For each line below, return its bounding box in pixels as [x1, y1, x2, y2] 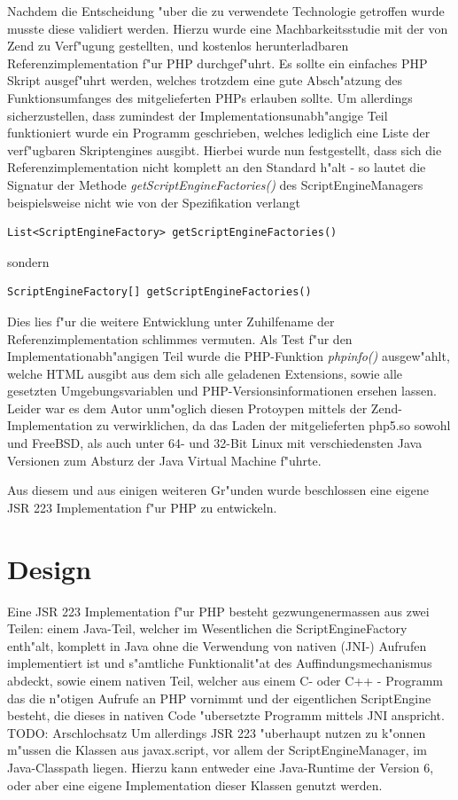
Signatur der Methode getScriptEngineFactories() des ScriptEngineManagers [7, 175, 423, 193]
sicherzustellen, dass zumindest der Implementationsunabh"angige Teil [7, 106, 388, 124]
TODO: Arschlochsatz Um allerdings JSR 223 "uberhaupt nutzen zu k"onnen [7, 723, 426, 741]
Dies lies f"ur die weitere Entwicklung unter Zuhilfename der [7, 311, 335, 330]
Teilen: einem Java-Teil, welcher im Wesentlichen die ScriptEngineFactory [7, 619, 408, 638]
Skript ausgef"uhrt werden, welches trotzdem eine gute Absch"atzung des [7, 71, 403, 90]
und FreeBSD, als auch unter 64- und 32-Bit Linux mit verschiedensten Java [7, 434, 423, 452]
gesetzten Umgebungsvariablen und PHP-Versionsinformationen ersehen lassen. [7, 381, 437, 400]
